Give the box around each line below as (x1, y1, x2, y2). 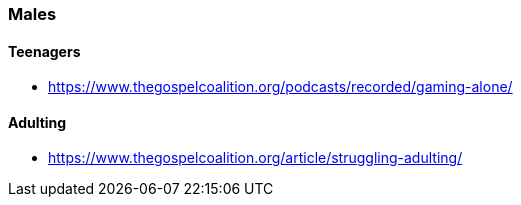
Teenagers (8, 42, 81, 60)
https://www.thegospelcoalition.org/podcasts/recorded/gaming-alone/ (48, 78, 513, 96)
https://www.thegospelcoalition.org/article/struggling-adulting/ (48, 149, 463, 167)
